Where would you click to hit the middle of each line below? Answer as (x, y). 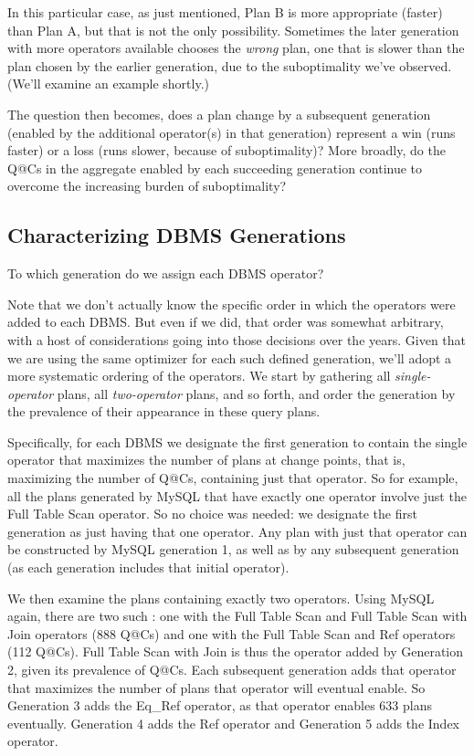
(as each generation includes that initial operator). (148, 567)
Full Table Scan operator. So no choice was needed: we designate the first (212, 514)
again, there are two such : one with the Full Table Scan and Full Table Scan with (237, 616)
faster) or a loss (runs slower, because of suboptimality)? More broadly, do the (226, 150)
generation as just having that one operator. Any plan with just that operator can (237, 531)
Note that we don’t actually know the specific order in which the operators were (232, 304)
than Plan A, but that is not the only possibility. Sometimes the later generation (233, 30)
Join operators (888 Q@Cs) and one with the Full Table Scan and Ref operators (232, 633)
